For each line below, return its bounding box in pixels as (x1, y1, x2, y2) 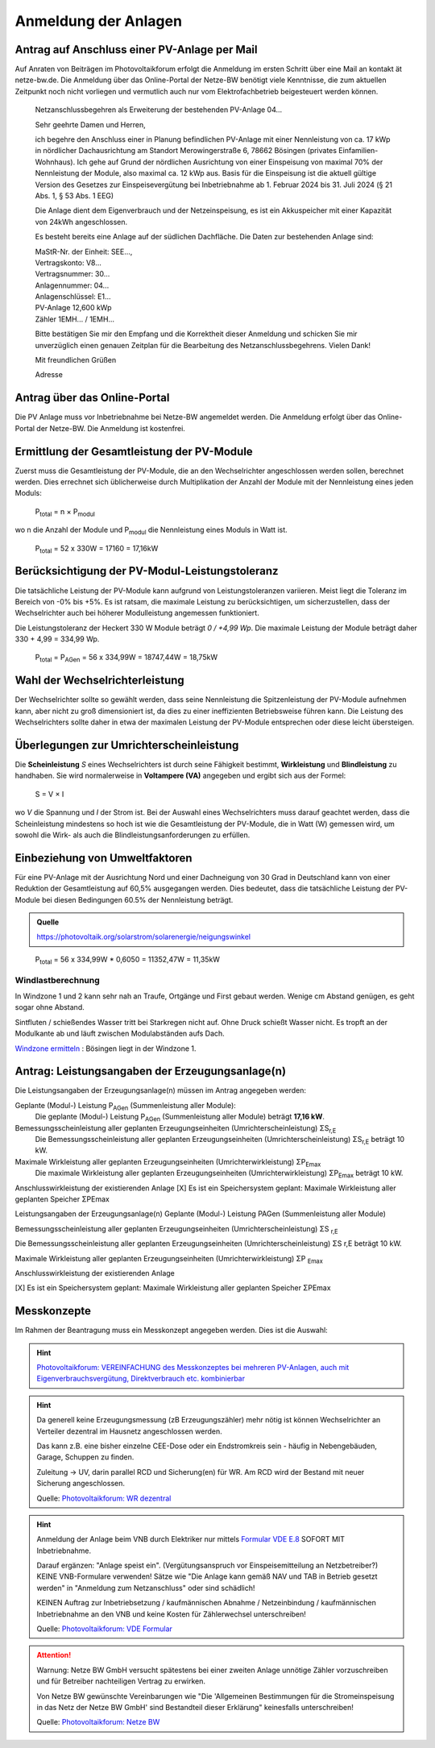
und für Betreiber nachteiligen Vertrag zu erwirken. (36, 1676, 205, 1686)
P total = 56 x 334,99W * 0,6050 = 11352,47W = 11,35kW (35, 954, 221, 966)
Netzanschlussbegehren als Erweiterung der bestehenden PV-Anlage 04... (35, 105, 283, 114)
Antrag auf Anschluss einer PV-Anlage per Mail (14, 43, 258, 56)
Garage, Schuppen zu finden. (36, 1452, 135, 1462)
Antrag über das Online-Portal (14, 391, 170, 405)
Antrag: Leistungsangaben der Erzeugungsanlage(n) (14, 1065, 286, 1078)
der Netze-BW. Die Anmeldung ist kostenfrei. (36, 423, 185, 433)
